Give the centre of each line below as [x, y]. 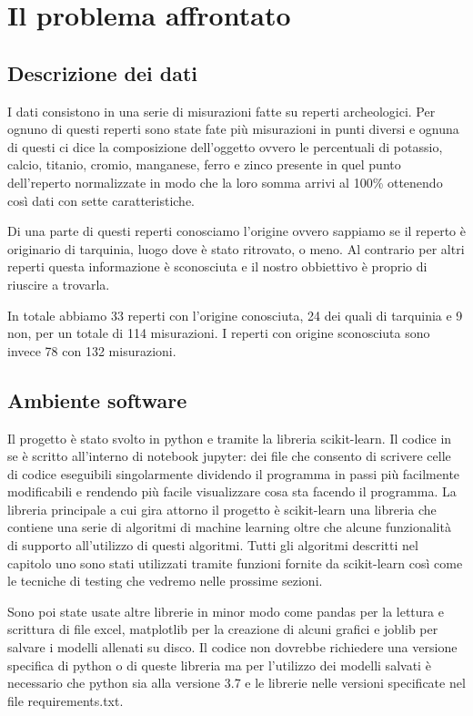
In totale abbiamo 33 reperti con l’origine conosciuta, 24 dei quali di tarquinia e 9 [235, 315]
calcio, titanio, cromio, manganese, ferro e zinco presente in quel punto [204, 164]
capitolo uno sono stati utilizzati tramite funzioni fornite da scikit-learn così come [235, 563]
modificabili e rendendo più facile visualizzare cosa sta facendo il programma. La [232, 491]
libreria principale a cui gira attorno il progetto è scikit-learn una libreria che [222, 509]
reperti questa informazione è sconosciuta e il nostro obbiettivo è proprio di [217, 266]
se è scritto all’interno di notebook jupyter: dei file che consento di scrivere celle [229, 456]
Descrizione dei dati [103, 72]
